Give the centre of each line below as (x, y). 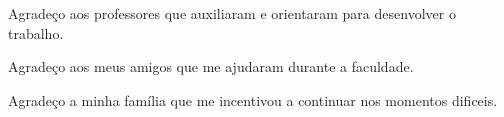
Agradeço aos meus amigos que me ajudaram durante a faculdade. (211, 66)
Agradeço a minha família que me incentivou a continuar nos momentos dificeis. (253, 99)
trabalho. (36, 32)
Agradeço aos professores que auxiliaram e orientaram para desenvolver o (232, 13)
